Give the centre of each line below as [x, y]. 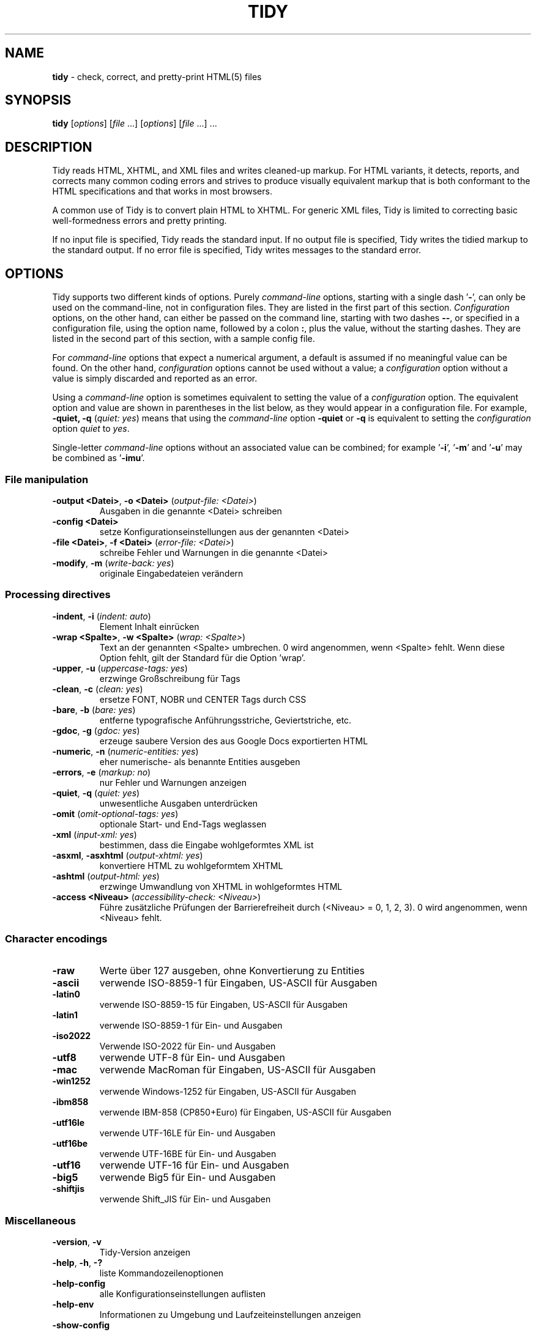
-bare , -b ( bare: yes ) [94, 709]
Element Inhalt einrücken [149, 626]
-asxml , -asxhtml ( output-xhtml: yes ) [128, 855]
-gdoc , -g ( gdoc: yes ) [96, 730]
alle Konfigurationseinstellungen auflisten [183, 1294]
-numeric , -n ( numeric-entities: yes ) [125, 751]
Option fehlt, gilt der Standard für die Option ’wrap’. [203, 657]
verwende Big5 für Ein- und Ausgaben [188, 1178]
